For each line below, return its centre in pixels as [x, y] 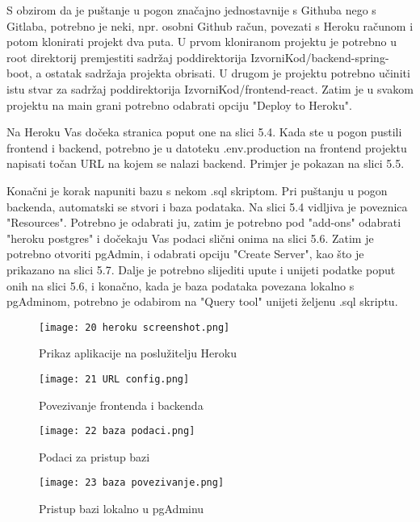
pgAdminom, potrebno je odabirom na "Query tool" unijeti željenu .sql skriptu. [202, 301]
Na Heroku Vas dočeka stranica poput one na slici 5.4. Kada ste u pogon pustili [204, 132]
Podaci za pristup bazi [94, 456]
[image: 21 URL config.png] [114, 379]
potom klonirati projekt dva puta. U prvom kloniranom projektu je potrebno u [202, 42]
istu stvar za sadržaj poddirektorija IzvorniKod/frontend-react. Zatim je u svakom [210, 88]
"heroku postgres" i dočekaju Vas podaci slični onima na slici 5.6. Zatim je [190, 238]
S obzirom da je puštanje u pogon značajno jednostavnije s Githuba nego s [191, 10]
